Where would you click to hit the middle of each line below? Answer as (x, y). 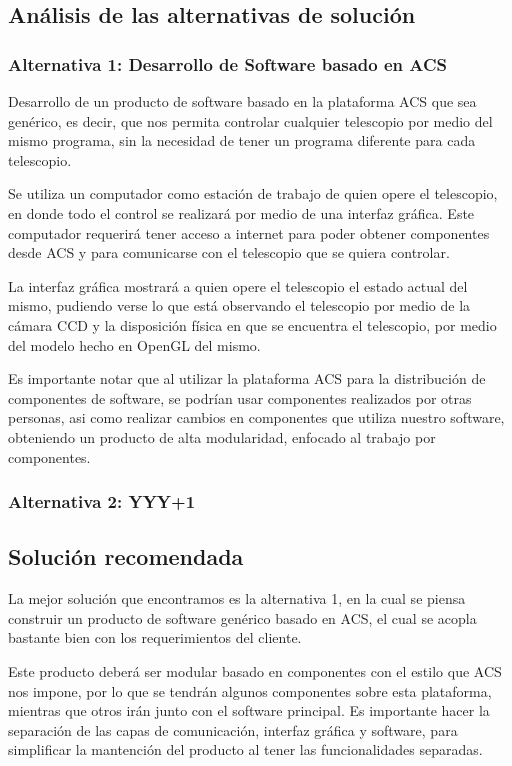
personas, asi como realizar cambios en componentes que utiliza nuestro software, (256, 417)
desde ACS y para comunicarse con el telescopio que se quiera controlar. (229, 252)
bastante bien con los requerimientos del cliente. (155, 637)
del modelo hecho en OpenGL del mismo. (134, 344)
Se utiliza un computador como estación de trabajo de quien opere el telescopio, (253, 193)
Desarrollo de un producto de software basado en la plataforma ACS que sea (242, 101)
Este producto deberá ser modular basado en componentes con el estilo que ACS (255, 670)
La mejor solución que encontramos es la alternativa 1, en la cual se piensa (237, 598)
